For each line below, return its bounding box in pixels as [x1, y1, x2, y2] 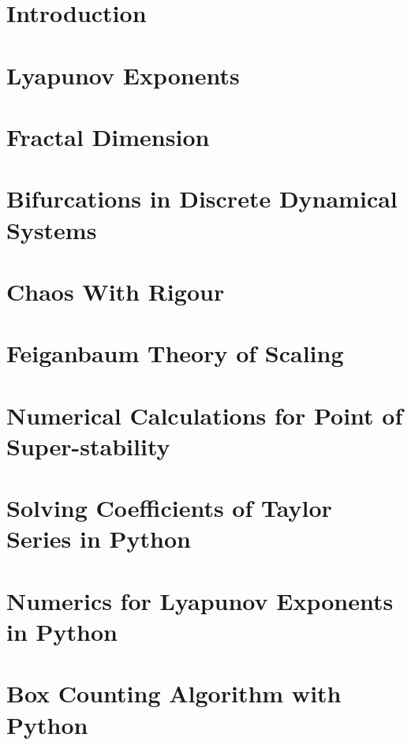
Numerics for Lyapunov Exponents [6, 584, 394, 616]
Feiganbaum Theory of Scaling [6, 337, 344, 369]
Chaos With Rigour [6, 275, 225, 307]
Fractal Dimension [6, 120, 210, 152]
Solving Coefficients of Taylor [6, 492, 332, 524]
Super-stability [6, 429, 170, 462]
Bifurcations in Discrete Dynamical [6, 182, 398, 215]
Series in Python [6, 522, 191, 555]
